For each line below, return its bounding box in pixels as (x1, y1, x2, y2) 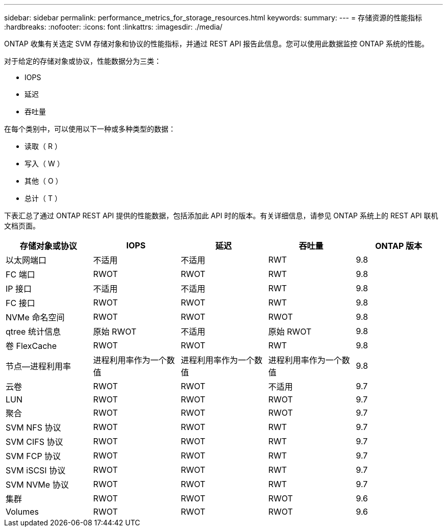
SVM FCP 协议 (6, 451, 61, 461)
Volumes (6, 507, 39, 517)
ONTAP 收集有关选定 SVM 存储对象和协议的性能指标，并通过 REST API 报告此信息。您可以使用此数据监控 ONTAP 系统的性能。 (4, 39, 429, 48)
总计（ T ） (24, 194, 62, 203)
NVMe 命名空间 (6, 312, 65, 322)
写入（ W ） (24, 159, 64, 168)
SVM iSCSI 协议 (6, 465, 66, 475)
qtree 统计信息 (6, 326, 61, 337)
